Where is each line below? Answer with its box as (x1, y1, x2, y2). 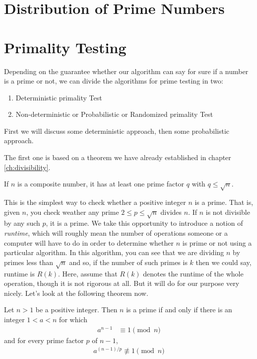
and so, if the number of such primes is (69, 257, 188, 267)
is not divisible (205, 206, 250, 217)
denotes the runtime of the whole (143, 268, 244, 278)
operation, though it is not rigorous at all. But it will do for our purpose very (4, 278, 240, 288)
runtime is (4, 268, 35, 278)
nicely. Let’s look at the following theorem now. (4, 287, 148, 298)
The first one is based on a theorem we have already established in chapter (4, 152, 231, 163)
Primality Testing (4, 37, 127, 57)
